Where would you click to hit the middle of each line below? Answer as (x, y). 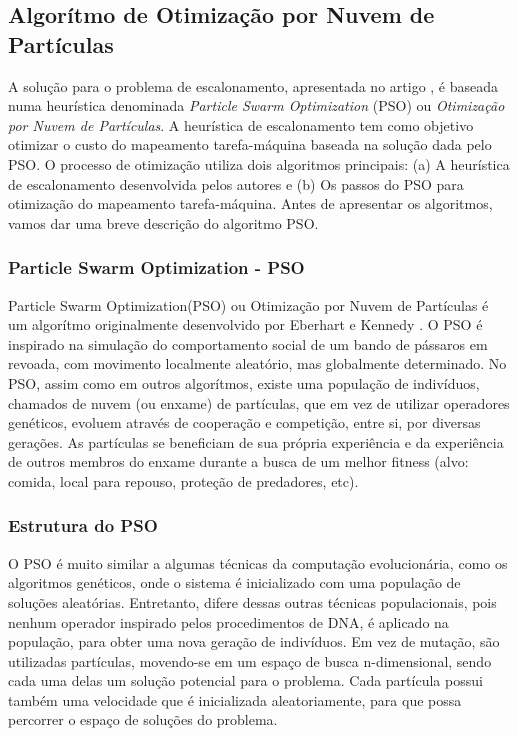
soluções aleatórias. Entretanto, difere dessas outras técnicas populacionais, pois (252, 601)
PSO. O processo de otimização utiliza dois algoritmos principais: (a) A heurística (259, 163)
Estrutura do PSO (83, 525)
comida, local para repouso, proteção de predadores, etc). (183, 480)
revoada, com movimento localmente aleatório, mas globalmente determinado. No (257, 363)
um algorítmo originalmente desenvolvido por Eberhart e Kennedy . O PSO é (245, 324)
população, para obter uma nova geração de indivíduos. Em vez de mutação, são (254, 641)
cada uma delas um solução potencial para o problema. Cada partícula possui (245, 680)
